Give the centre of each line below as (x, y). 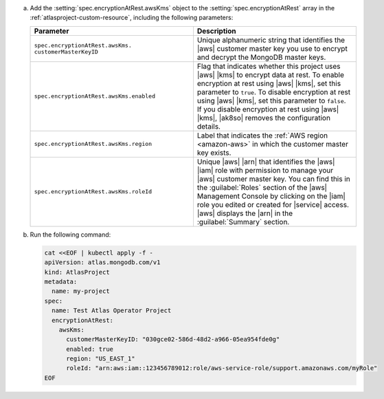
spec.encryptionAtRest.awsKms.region (93, 144)
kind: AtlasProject (77, 272)
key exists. (214, 153)
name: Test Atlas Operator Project (112, 311)
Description (216, 31)
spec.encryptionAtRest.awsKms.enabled (95, 96)
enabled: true (90, 349)
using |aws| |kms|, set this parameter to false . (271, 100)
